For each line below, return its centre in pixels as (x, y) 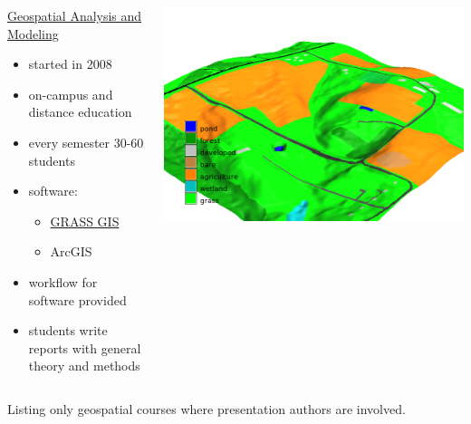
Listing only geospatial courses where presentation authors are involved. (207, 408)
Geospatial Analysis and (75, 15)
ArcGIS (71, 251)
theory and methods (84, 366)
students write (68, 330)
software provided (77, 299)
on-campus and (71, 94)
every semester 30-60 (86, 142)
